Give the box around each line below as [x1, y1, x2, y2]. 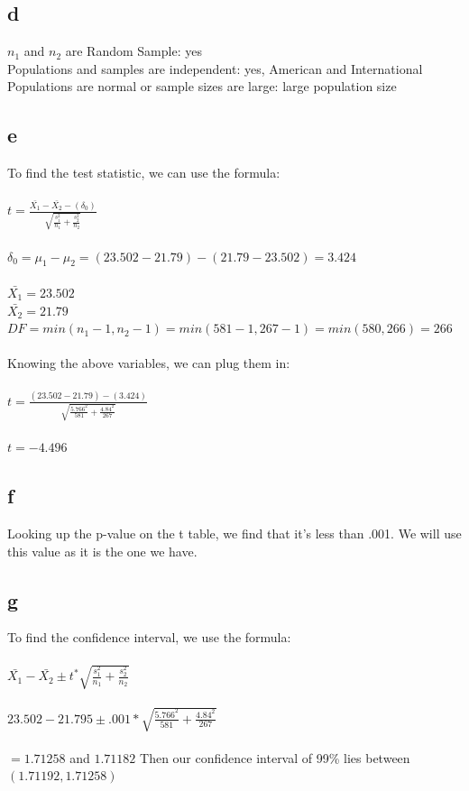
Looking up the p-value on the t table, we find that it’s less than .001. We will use [7, 523, 462, 542]
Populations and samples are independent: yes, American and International [7, 59, 423, 78]
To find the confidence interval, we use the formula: [7, 628, 291, 647]
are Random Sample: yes [65, 41, 202, 60]
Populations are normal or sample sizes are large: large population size [7, 77, 397, 96]
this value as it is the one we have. [7, 541, 198, 560]
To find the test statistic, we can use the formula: [7, 163, 280, 182]
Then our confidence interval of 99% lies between [140, 748, 410, 767]
